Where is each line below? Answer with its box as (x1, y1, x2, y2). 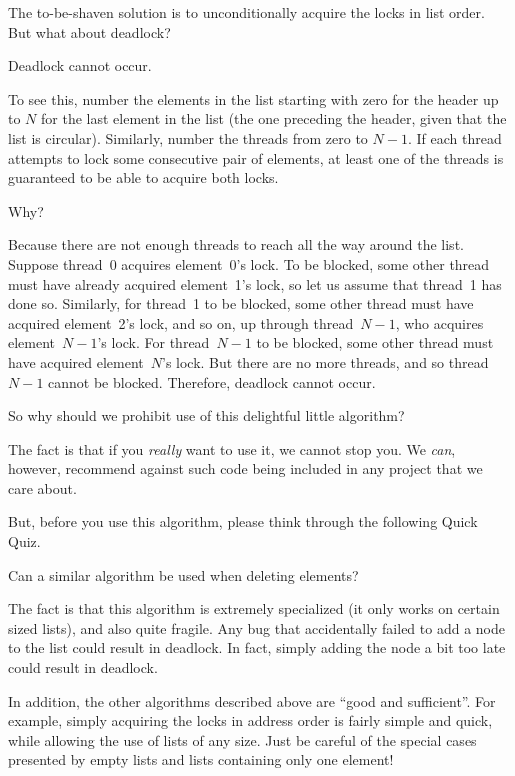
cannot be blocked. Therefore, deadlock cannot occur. (48, 371, 376, 392)
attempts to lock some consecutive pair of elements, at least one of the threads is (8, 147, 504, 168)
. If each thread (407, 127, 502, 148)
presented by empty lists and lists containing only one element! (8, 749, 394, 770)
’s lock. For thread (97, 332, 210, 353)
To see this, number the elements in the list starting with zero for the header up (8, 88, 499, 109)
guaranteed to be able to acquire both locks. (8, 167, 279, 188)
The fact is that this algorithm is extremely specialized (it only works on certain (8, 598, 500, 619)
